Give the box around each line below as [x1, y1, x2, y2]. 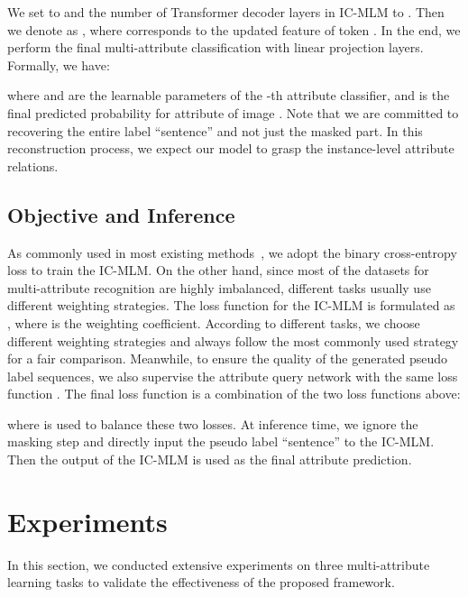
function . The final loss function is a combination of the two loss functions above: [7, 384, 461, 403]
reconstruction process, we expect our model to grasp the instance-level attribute [7, 139, 454, 158]
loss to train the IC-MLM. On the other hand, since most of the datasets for [7, 261, 429, 280]
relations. [7, 156, 59, 175]
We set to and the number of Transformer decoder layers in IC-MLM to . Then [7, 3, 445, 21]
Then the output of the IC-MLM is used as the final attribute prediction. [7, 450, 412, 469]
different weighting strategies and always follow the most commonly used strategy [7, 331, 459, 350]
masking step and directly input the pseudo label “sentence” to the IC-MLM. [7, 432, 435, 451]
